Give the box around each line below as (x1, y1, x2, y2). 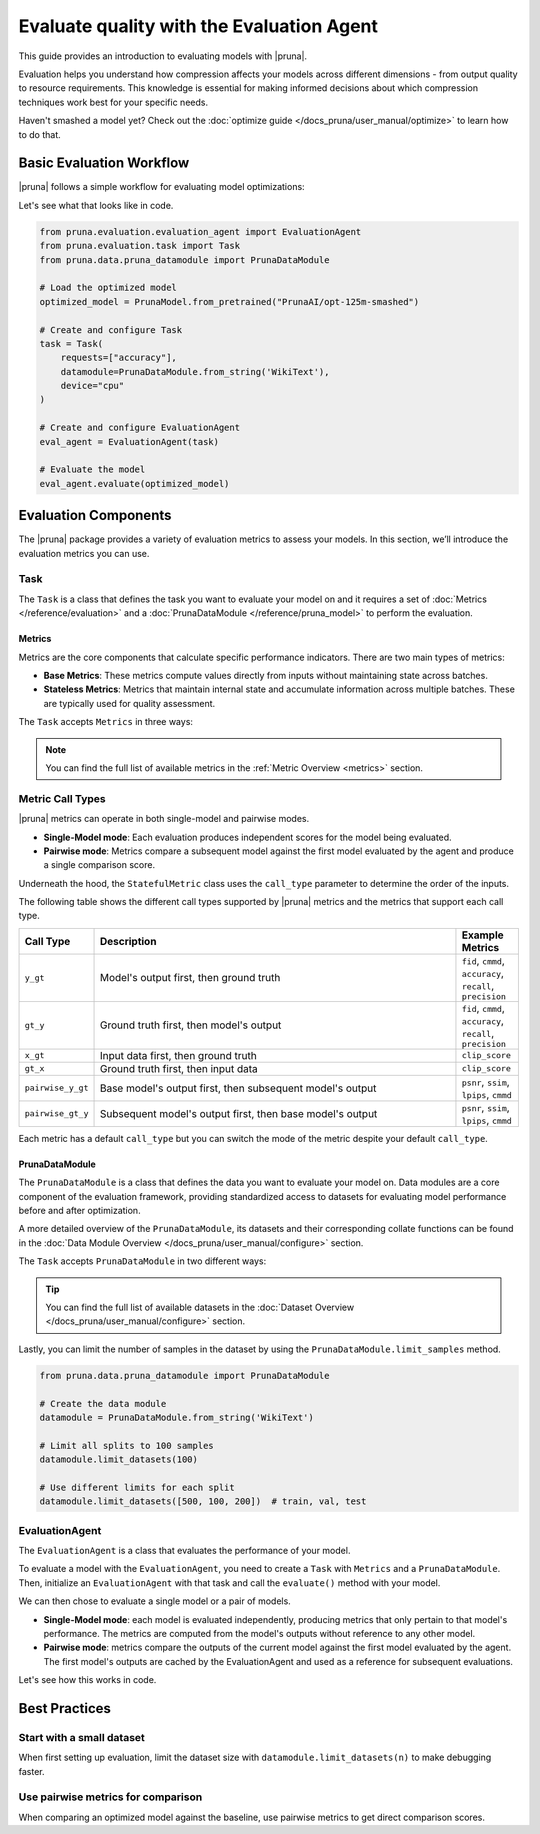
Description (99, 934, 157, 948)
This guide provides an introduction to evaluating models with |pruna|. (18, 50, 308, 62)
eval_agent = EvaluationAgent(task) (39, 436, 220, 447)
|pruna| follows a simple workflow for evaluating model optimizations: (18, 181, 305, 193)
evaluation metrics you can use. (18, 547, 150, 559)
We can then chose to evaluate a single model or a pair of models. (18, 1595, 292, 1607)
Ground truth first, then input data (99, 1061, 259, 1075)
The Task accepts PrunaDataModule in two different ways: (18, 1255, 267, 1267)
